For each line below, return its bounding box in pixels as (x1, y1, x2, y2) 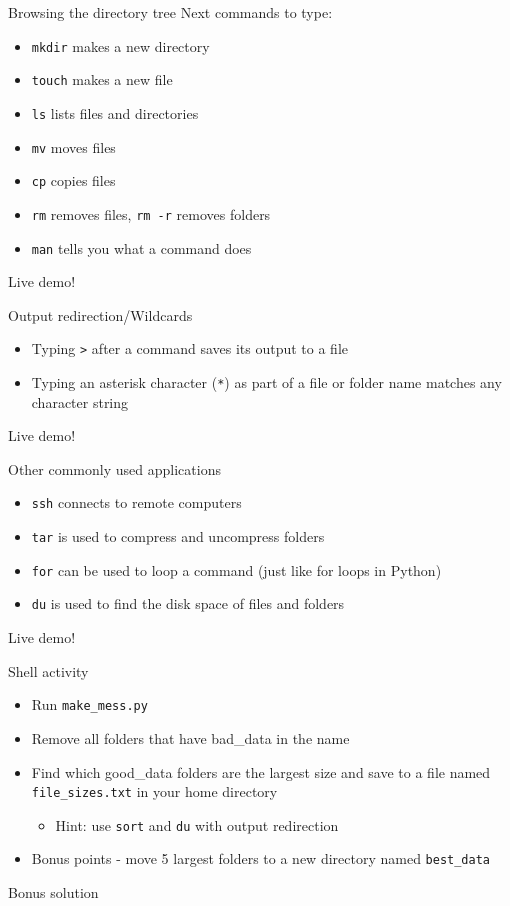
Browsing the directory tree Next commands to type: (8, 2, 333, 22)
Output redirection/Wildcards (8, 304, 193, 325)
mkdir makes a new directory (31, 35, 210, 56)
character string (31, 391, 129, 412)
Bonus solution (8, 882, 99, 903)
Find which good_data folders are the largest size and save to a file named (31, 761, 491, 782)
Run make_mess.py (31, 694, 148, 715)
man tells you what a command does (31, 237, 252, 258)
